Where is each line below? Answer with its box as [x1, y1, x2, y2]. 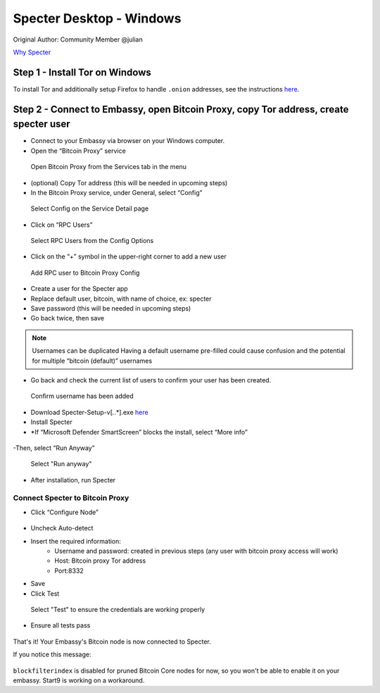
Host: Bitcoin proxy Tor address [54, 556, 146, 565]
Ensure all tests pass [30, 621, 91, 630]
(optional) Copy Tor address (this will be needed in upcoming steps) [30, 178, 228, 187]
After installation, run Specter [30, 475, 116, 484]
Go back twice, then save [30, 314, 105, 323]
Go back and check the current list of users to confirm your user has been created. [30, 375, 272, 384]
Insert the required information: [30, 537, 121, 545]
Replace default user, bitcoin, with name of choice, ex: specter [30, 294, 212, 303]
